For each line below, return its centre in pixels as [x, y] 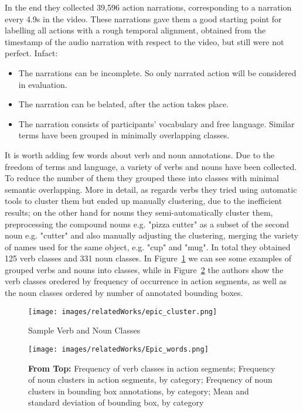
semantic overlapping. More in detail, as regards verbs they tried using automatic [151, 189]
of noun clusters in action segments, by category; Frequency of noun [150, 379]
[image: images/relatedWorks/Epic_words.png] [118, 349]
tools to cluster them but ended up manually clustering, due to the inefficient [144, 201]
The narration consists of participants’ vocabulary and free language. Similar [156, 123]
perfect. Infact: [31, 53]
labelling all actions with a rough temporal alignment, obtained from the [135, 30]
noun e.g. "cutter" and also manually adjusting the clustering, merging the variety [151, 235]
